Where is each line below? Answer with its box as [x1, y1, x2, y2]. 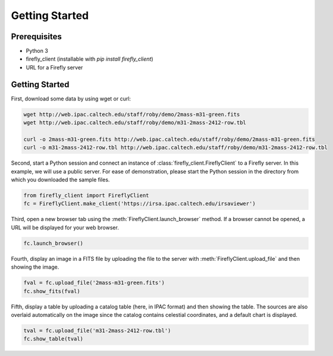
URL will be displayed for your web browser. [11, 223, 119, 231]
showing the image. [11, 263, 59, 270]
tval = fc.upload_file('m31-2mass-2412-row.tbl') [23, 327, 171, 334]
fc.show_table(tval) [23, 336, 83, 342]
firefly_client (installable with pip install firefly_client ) [26, 55, 154, 62]
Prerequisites [11, 31, 62, 42]
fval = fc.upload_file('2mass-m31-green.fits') [23, 279, 165, 286]
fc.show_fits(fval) [23, 288, 80, 294]
